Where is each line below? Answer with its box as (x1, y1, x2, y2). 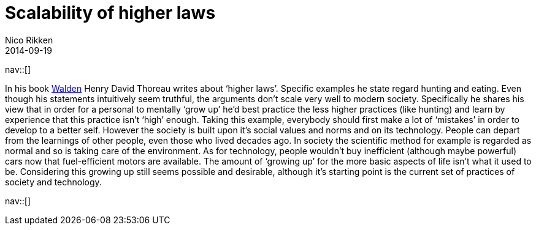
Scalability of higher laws (5, 2, 216, 23)
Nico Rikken (5, 34, 53, 45)
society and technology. (5, 176, 102, 187)
